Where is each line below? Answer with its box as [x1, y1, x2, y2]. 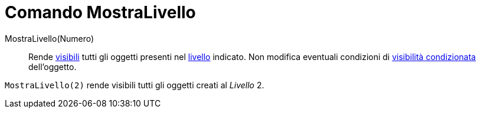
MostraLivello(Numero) [5, 33, 94, 44]
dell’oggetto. [28, 61, 77, 72]
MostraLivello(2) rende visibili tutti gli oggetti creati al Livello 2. [5, 79, 264, 90]
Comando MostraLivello [5, 2, 196, 22]
